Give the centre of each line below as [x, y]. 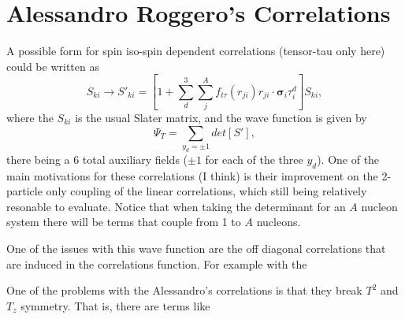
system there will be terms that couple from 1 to [124, 222]
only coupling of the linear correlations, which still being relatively [206, 191]
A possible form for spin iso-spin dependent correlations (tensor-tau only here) [196, 51]
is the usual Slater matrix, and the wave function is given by [221, 117]
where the [30, 117]
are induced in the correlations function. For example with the [157, 263]
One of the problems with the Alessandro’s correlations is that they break [184, 290]
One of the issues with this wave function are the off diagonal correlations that [196, 249]
